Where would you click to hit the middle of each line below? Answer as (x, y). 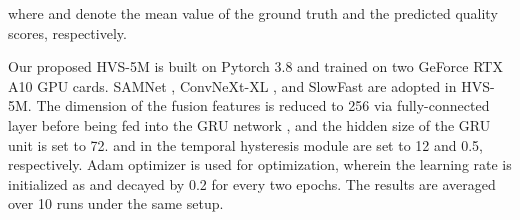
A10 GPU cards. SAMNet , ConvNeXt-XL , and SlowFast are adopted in (232, 85)
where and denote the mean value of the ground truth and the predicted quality (253, 13)
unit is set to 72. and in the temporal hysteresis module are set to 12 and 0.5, (245, 144)
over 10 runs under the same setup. (116, 203)
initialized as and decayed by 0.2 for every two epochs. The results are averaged (252, 183)
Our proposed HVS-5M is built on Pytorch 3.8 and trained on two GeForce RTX (255, 66)
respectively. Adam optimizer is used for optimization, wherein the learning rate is (260, 164)
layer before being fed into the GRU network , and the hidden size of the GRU (249, 124)
